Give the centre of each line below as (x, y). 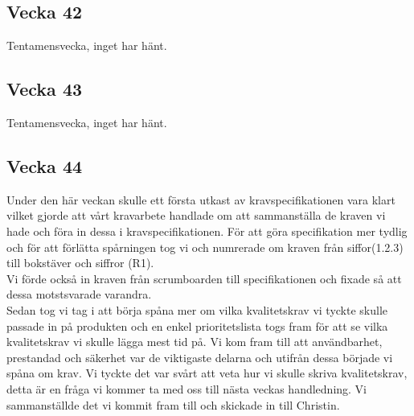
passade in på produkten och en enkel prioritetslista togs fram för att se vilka (197, 325)
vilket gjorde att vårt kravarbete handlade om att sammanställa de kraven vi (196, 215)
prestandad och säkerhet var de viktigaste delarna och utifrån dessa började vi (200, 357)
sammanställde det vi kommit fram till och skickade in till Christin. (173, 404)
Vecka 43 (45, 89)
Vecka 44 (45, 165)
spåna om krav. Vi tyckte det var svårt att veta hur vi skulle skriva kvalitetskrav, (207, 373)
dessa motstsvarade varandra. (79, 294)
